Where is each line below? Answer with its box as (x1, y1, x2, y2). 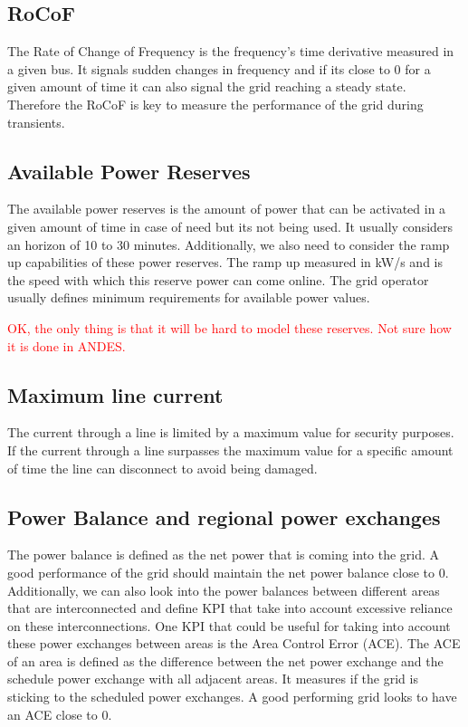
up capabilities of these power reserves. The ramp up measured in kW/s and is (7, 253, 443, 272)
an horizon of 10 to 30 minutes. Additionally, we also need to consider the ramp (7, 234, 450, 253)
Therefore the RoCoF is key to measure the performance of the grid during (7, 94, 424, 113)
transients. (7, 112, 65, 131)
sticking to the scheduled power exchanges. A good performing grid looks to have (7, 687, 457, 706)
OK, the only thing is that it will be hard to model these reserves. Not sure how (7, 318, 452, 337)
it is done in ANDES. (7, 336, 126, 355)
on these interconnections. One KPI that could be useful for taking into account (7, 616, 451, 635)
